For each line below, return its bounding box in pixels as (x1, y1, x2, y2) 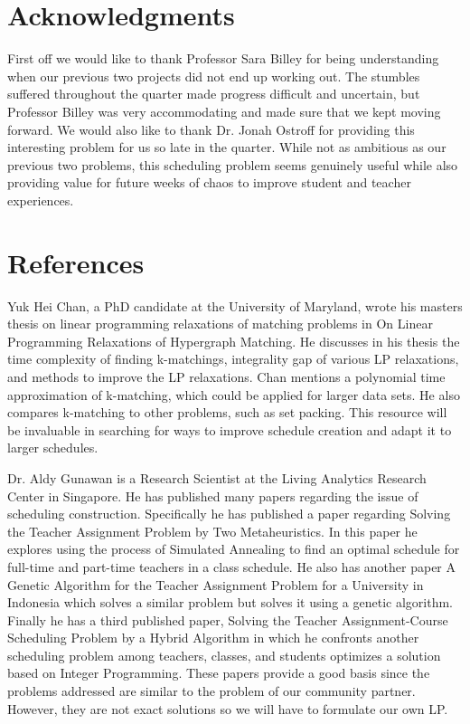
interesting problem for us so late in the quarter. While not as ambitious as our (7, 138, 446, 157)
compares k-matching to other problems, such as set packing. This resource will (7, 403, 447, 422)
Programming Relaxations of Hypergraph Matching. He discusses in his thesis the (7, 331, 460, 350)
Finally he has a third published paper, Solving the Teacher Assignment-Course (7, 610, 448, 629)
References (7, 243, 145, 281)
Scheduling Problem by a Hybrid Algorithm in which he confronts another (7, 628, 419, 647)
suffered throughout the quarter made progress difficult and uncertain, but (7, 84, 420, 103)
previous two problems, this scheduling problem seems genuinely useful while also (7, 155, 458, 174)
